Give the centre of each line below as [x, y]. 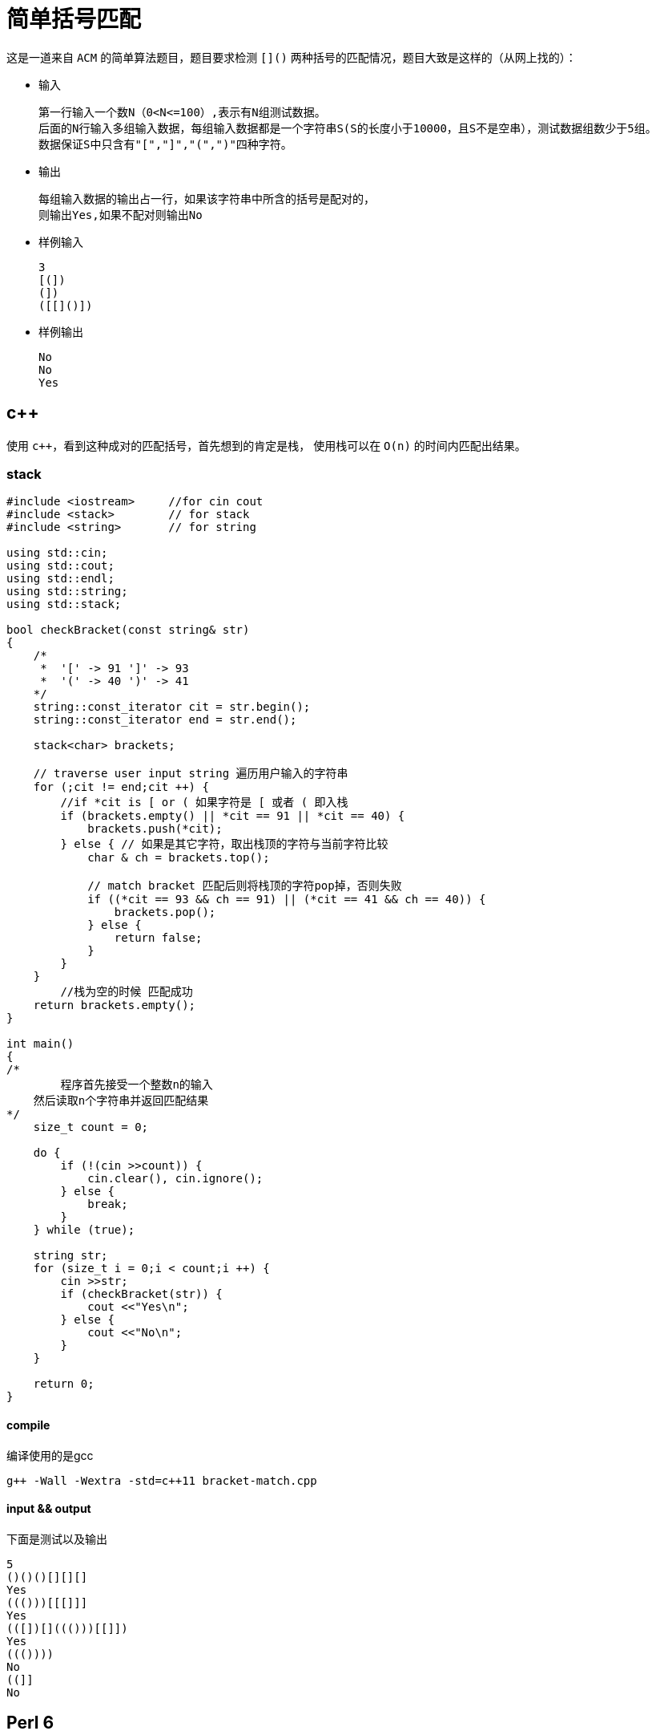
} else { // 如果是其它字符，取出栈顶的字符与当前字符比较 [224, 844]
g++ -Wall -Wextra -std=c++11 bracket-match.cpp [162, 1480]
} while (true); [84, 1230]
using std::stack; [64, 604]
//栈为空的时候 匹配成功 [127, 992]
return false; [158, 938]
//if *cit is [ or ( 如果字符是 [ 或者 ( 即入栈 [204, 803]
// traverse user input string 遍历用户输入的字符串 [191, 774]
